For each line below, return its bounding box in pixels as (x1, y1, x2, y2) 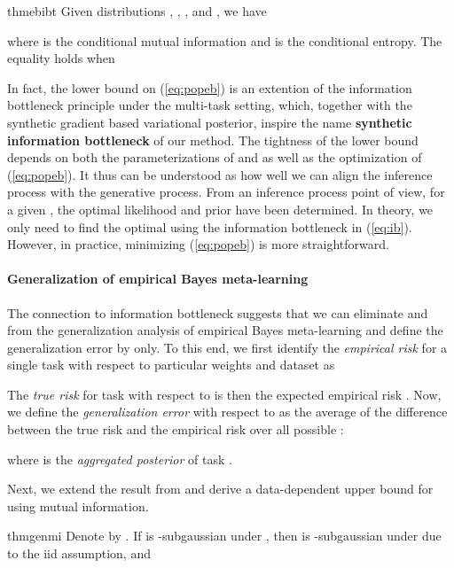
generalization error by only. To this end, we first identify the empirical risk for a (7, 338, 448, 356)
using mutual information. (7, 496, 149, 515)
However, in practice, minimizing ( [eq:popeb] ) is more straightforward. (7, 235, 389, 253)
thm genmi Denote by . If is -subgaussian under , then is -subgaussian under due (7, 526, 442, 545)
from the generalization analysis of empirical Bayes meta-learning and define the (7, 321, 443, 339)
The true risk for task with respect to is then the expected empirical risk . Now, (7, 385, 442, 403)
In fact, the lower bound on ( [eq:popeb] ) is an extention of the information (7, 78, 412, 97)
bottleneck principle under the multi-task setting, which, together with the (7, 96, 412, 114)
